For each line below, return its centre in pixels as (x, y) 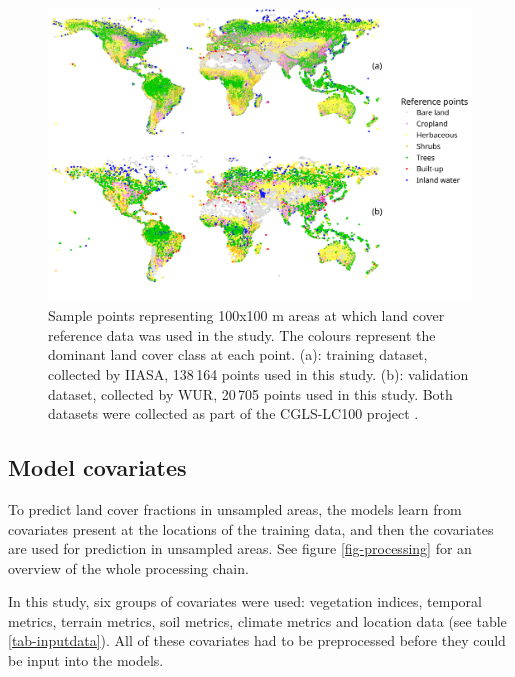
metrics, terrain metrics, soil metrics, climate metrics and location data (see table (257, 620)
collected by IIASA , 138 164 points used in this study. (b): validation (258, 373)
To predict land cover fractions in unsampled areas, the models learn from (235, 508)
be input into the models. (86, 660)
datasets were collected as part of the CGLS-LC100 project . (233, 413)
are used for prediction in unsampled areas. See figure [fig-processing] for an (240, 548)
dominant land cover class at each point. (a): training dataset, (238, 354)
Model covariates (97, 467)
